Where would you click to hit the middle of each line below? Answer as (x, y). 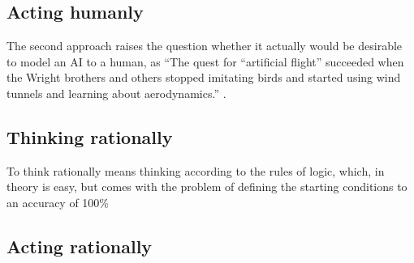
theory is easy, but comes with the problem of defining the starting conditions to (207, 187)
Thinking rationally (90, 136)
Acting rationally (80, 246)
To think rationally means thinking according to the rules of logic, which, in (196, 170)
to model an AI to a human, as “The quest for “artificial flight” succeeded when (205, 61)
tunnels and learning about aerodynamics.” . (116, 93)
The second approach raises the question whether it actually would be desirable (205, 46)
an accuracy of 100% (58, 202)
